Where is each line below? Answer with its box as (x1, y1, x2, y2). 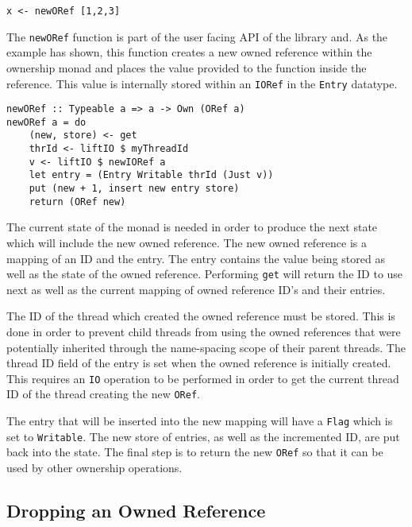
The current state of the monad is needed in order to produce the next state (6, 219, 378, 235)
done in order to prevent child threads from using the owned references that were (6, 324, 401, 340)
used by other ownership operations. (6, 459, 183, 476)
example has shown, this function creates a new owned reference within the (6, 44, 372, 60)
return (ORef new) (29, 196, 126, 207)
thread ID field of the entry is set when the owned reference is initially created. (6, 355, 391, 371)
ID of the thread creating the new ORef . (6, 386, 200, 402)
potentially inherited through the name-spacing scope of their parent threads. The (6, 339, 406, 355)
